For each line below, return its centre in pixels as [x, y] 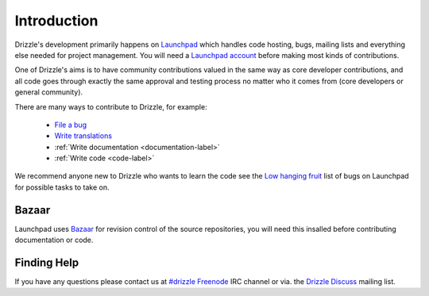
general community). [49, 92]
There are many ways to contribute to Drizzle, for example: [111, 106]
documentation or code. [54, 240]
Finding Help [47, 262]
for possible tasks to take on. [62, 187]
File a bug [71, 125]
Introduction [56, 21]
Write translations [83, 136]
